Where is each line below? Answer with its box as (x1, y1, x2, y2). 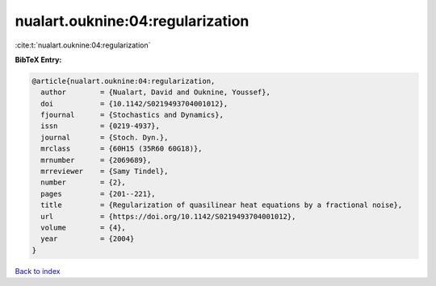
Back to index (15, 266, 61, 276)
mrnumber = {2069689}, (40, 155, 152, 164)
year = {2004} (40, 234, 135, 243)
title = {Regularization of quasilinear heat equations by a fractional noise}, (40, 201, 403, 209)
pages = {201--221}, (40, 189, 157, 198)
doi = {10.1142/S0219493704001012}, (40, 99, 228, 108)
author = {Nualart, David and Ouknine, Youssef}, (40, 88, 270, 97)
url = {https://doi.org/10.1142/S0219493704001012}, (40, 212, 296, 221)
